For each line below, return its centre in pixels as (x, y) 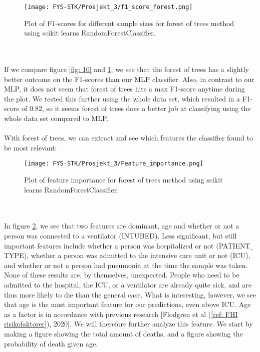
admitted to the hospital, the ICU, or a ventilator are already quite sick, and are (128, 284)
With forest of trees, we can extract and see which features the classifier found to (128, 138)
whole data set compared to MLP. (56, 118)
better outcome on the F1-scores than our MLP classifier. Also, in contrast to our (129, 79)
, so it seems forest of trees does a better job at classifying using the (146, 108)
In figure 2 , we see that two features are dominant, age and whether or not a (122, 226)
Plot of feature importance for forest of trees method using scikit (123, 180)
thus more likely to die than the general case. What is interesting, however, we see (130, 294)
